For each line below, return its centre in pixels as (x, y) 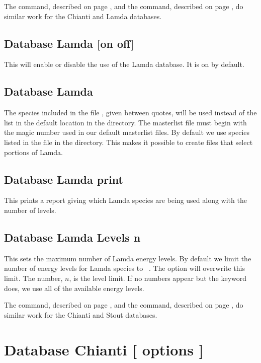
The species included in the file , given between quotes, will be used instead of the (130, 113)
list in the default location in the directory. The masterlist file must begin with (125, 122)
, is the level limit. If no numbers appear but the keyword (158, 278)
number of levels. (30, 210)
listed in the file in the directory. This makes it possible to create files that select (128, 142)
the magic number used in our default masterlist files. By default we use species (127, 132)
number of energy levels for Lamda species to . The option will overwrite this (124, 268)
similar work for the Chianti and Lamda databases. (83, 16)
